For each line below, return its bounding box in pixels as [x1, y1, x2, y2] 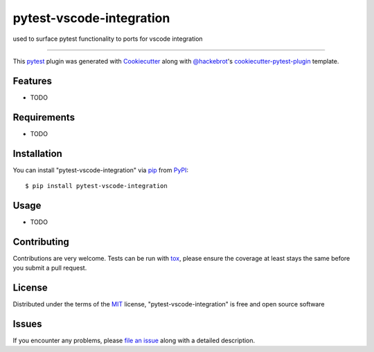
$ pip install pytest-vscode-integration [25, 182, 168, 190]
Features [12, 75, 52, 86]
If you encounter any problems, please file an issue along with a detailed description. [12, 336, 256, 345]
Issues [12, 318, 42, 330]
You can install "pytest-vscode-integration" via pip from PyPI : [12, 166, 189, 174]
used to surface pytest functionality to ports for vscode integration [12, 35, 204, 43]
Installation [12, 147, 62, 159]
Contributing [12, 236, 69, 248]
